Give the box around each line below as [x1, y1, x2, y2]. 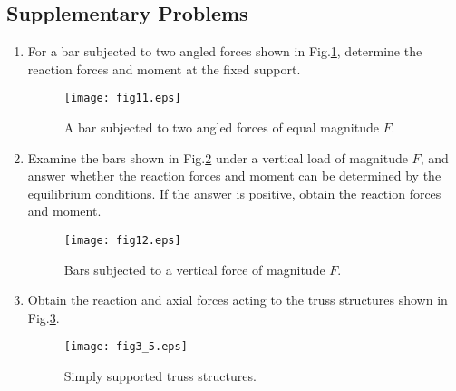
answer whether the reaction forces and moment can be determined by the [27, 166, 441, 185]
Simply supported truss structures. [63, 367, 257, 386]
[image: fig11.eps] [63, 92, 181, 105]
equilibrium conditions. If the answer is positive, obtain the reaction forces [27, 183, 441, 202]
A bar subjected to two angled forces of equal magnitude [63, 118, 379, 137]
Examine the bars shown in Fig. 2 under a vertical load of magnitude [27, 148, 408, 167]
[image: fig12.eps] [63, 234, 181, 248]
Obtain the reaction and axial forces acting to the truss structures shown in [27, 290, 448, 309]
